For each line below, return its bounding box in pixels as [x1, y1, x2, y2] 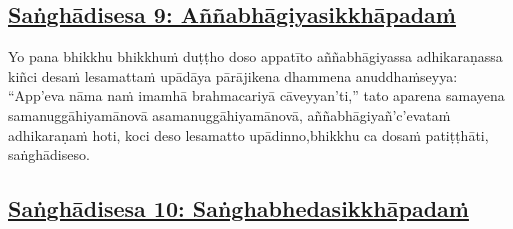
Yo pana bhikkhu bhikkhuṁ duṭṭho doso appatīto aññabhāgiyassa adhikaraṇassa [8, 46, 503, 67]
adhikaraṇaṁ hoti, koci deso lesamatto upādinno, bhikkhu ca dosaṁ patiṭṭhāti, [8, 124, 489, 145]
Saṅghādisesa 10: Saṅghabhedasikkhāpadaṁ [8, 193, 469, 224]
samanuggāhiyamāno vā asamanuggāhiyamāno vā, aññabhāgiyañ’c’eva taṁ [8, 104, 451, 125]
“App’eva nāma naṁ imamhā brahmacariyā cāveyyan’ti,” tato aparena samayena [8, 85, 505, 106]
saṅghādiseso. [8, 144, 90, 165]
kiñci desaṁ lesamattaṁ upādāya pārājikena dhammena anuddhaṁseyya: [8, 65, 458, 86]
